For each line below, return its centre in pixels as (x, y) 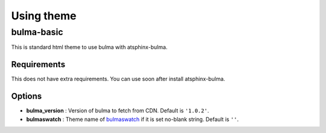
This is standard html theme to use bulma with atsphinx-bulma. (89, 47)
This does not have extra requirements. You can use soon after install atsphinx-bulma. (118, 79)
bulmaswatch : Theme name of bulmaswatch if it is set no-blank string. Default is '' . (133, 119)
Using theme (44, 16)
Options (27, 96)
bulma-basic (37, 32)
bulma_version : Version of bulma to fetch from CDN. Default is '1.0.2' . (118, 111)
